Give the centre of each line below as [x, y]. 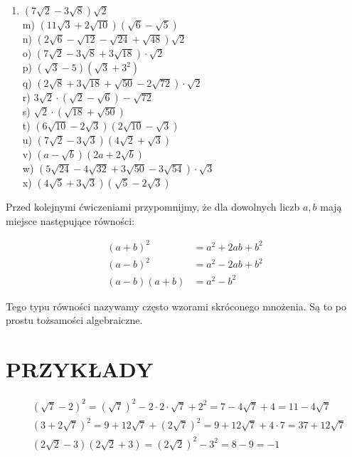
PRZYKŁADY [80, 369]
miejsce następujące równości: [70, 220]
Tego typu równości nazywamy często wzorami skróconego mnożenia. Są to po [176, 306]
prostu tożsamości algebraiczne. [74, 320]
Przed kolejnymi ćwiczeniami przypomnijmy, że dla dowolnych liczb [153, 206]
